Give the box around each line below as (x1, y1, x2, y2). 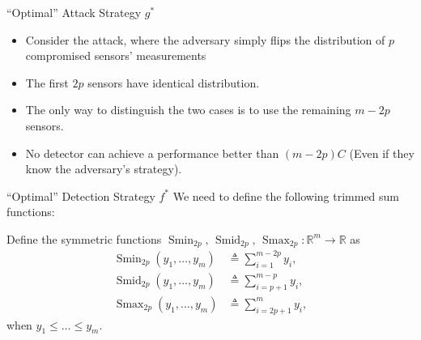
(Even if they (349, 144, 415, 161)
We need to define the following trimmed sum (172, 187, 400, 204)
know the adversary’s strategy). (25, 160, 182, 177)
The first (25, 74, 69, 91)
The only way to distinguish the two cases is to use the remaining (25, 101, 351, 118)
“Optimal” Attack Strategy (6, 4, 142, 20)
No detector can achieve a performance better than (25, 144, 279, 161)
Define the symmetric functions (6, 230, 162, 247)
